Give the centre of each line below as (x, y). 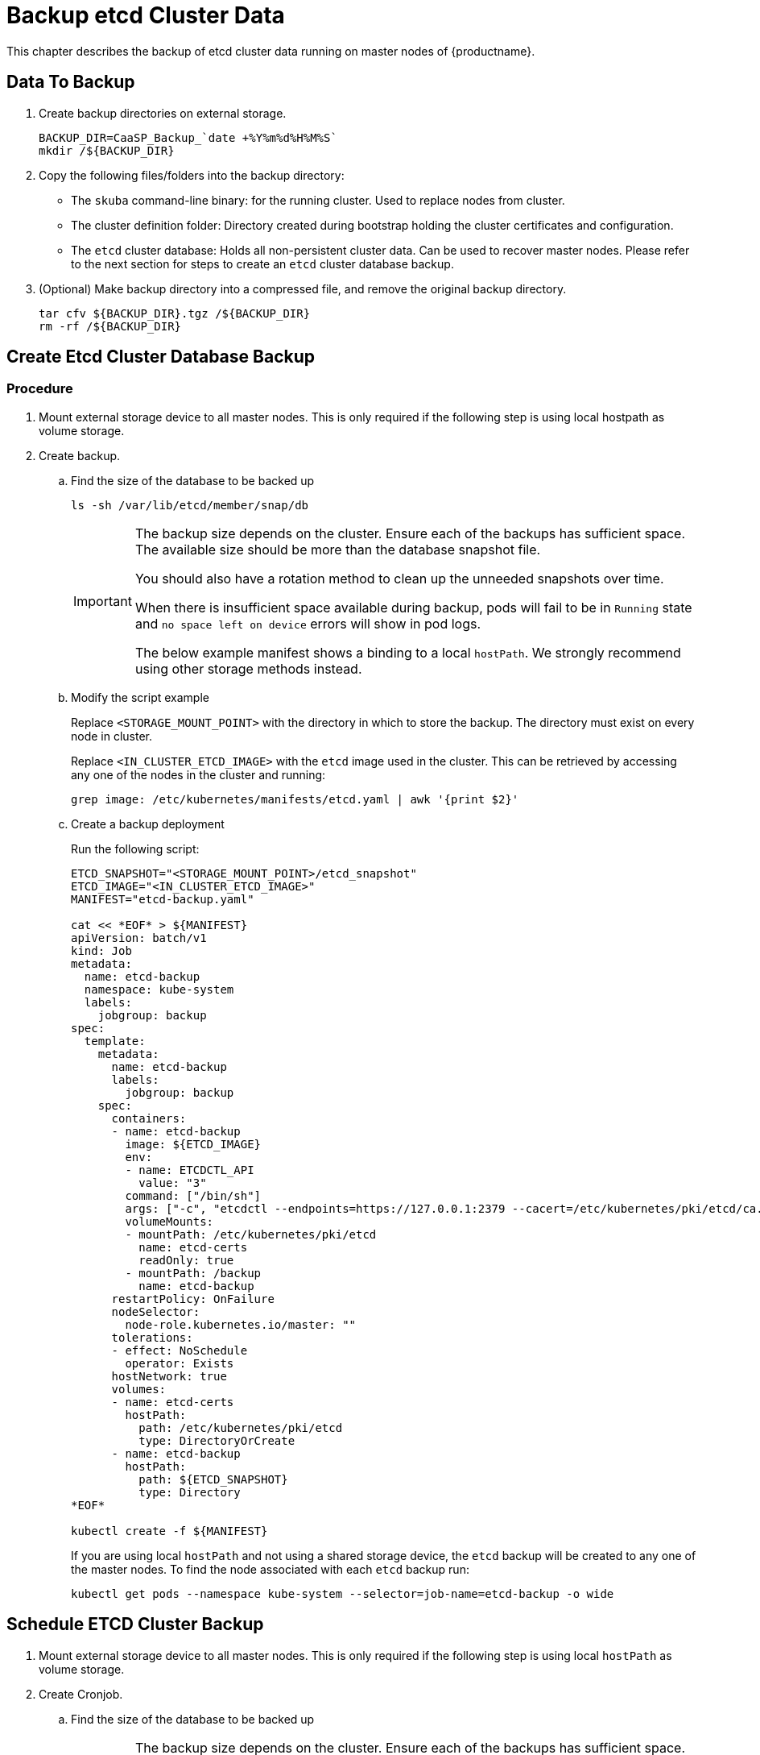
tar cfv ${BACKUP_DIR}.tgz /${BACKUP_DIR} (175, 313)
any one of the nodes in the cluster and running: (198, 774)
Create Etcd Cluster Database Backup (161, 357)
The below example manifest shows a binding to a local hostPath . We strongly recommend (408, 652)
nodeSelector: (156, 1311)
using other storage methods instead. (248, 668)
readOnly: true (186, 1260)
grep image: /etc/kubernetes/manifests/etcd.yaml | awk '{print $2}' (295, 799)
